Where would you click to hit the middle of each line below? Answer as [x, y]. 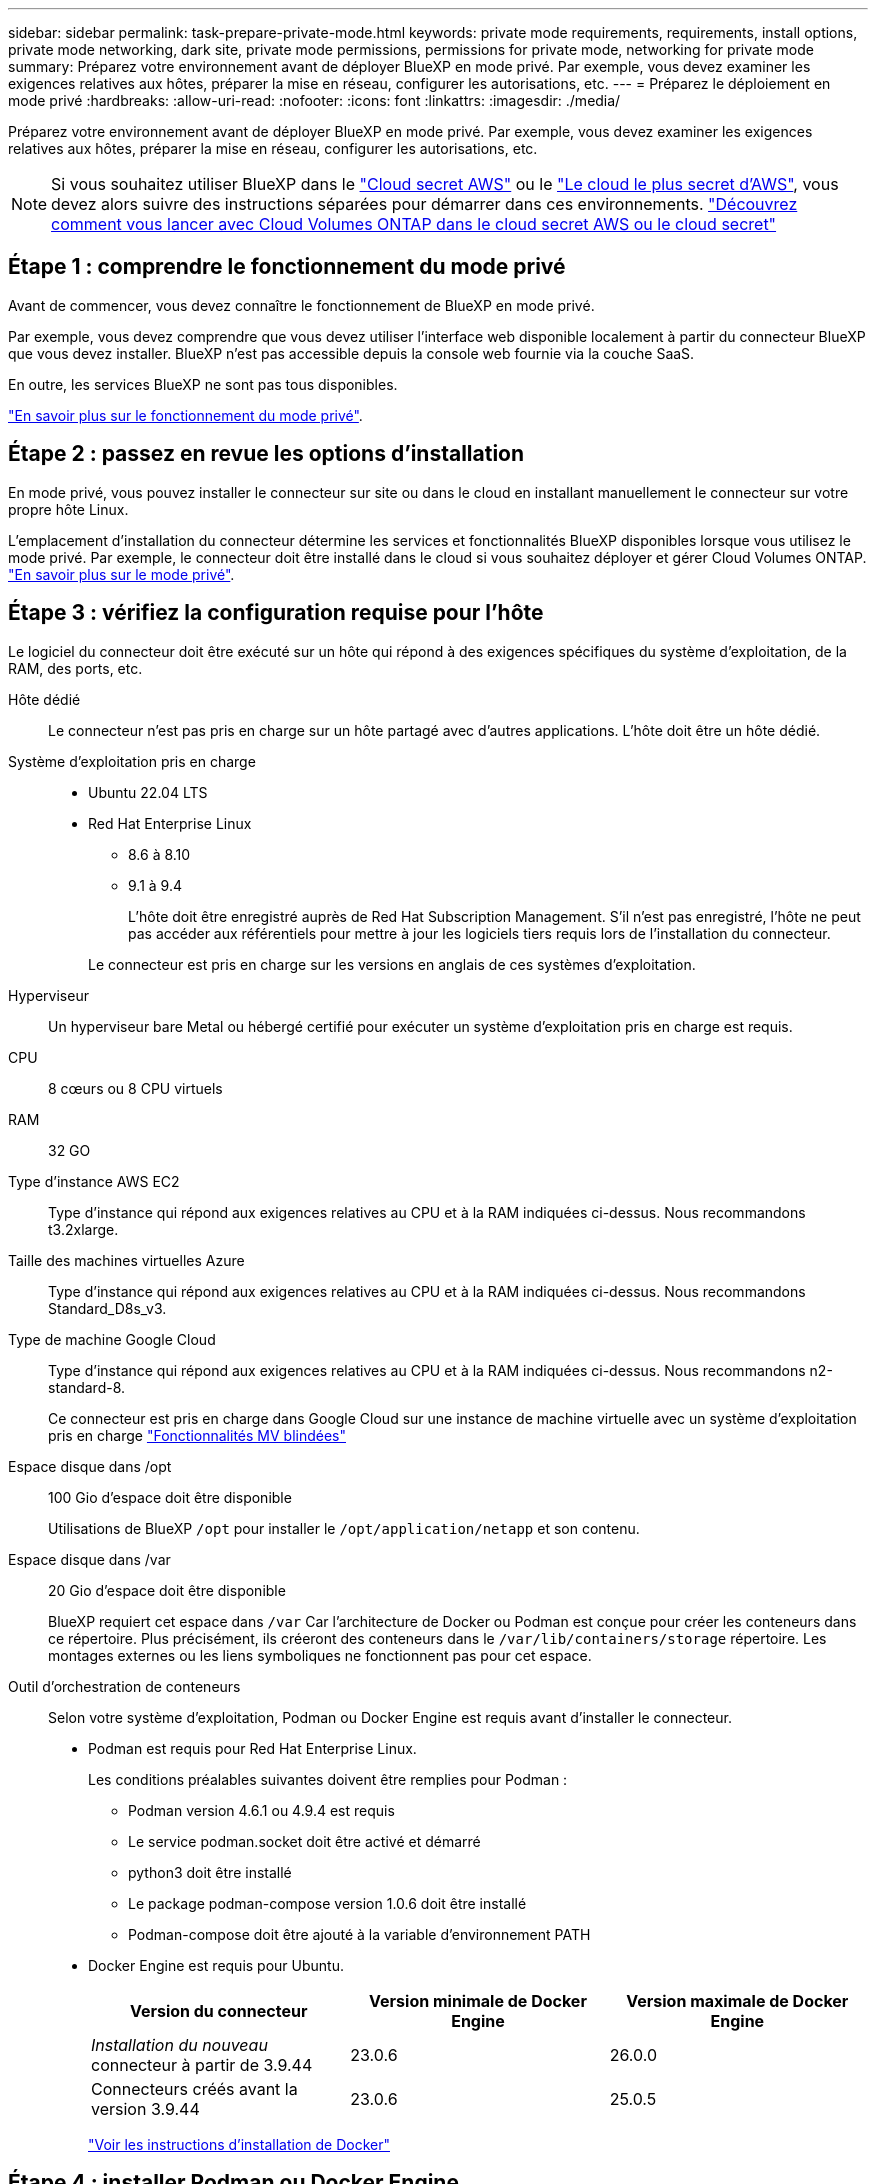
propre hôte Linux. [68, 509]
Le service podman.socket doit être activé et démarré [304, 1841]
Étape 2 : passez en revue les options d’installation [266, 454]
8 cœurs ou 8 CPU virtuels [135, 1088]
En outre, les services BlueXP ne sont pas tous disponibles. [203, 384]
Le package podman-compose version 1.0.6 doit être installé [327, 1903]
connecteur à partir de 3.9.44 [202, 2064]
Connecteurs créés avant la [194, 2088]
